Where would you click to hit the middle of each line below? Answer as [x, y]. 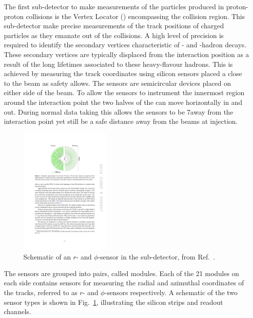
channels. [18, 311]
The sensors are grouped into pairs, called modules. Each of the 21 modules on [122, 273]
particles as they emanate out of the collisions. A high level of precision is [114, 35]
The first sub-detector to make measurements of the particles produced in [114, 6]
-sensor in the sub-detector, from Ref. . [157, 257]
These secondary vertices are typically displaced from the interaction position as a [126, 54]
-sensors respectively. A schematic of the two [171, 292]
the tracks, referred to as [41, 292]
